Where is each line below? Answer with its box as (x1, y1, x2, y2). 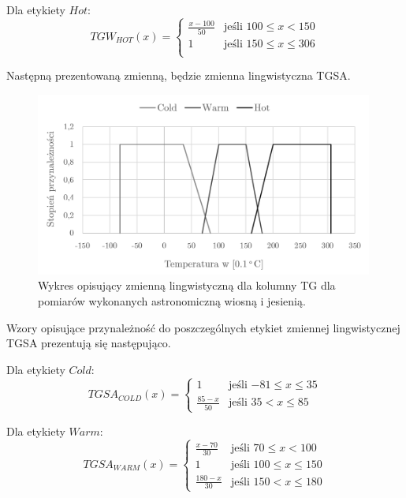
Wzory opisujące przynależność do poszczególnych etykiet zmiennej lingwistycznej (6, 319, 400, 335)
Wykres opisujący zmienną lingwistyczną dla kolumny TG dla (38, 277, 336, 294)
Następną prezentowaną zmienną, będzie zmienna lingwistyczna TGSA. (6, 67, 351, 84)
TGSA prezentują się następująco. (6, 335, 171, 351)
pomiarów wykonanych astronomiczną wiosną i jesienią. (38, 293, 306, 309)
